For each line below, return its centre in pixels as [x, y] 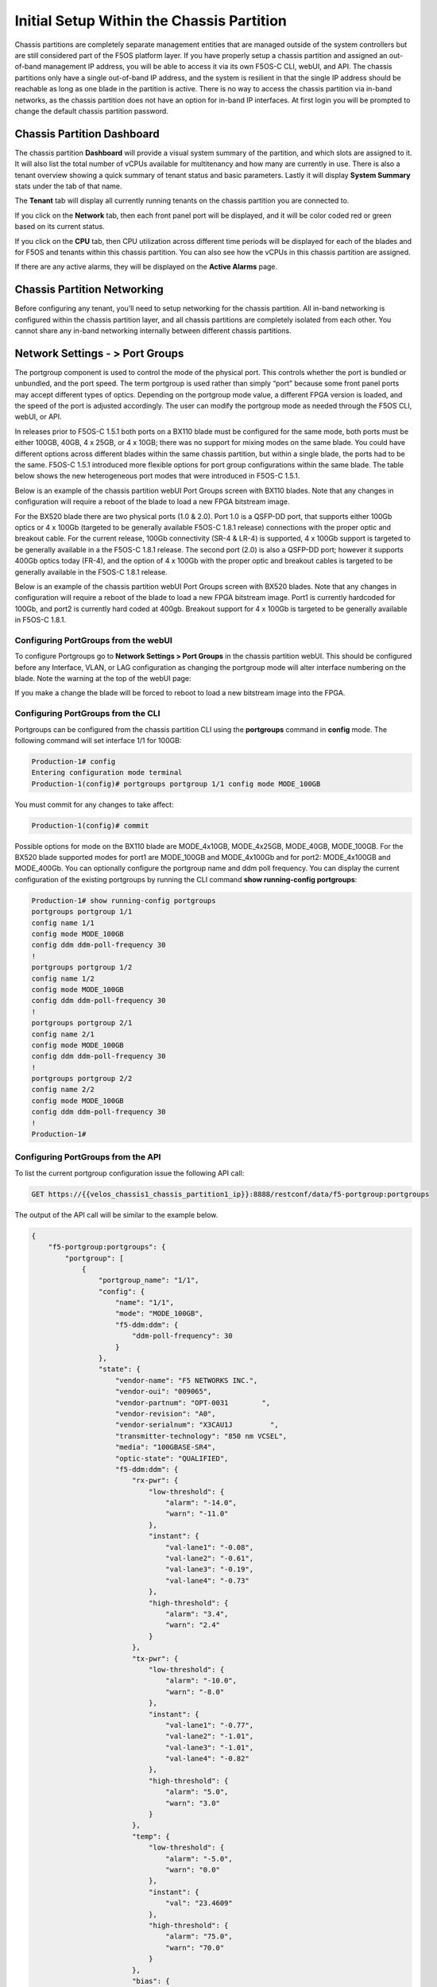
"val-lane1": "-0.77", [210, 1725]
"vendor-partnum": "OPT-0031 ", [193, 1402]
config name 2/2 [63, 1090]
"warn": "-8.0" [195, 1692]
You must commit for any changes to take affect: [94, 804]
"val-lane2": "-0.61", [210, 1559]
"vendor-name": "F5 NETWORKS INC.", [187, 1380]
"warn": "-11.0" [197, 1514]
